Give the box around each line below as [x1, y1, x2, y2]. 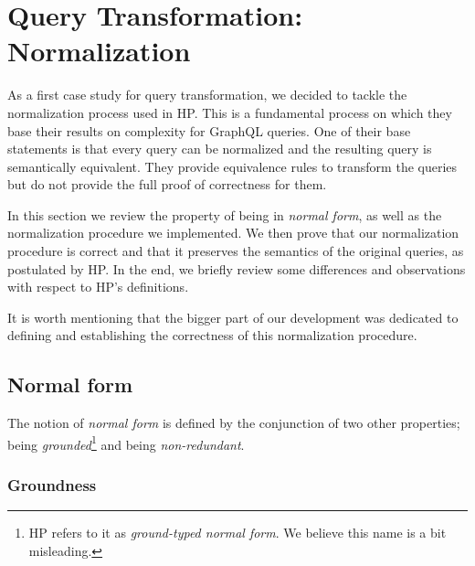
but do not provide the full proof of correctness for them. [7, 175, 327, 194]
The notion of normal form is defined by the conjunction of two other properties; [7, 413, 460, 433]
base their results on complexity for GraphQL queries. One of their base [7, 121, 411, 140]
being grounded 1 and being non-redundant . [7, 432, 245, 454]
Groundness [7, 474, 97, 496]
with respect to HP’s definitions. [7, 277, 189, 296]
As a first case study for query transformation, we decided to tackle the [7, 85, 407, 104]
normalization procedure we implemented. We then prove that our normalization [7, 223, 459, 242]
